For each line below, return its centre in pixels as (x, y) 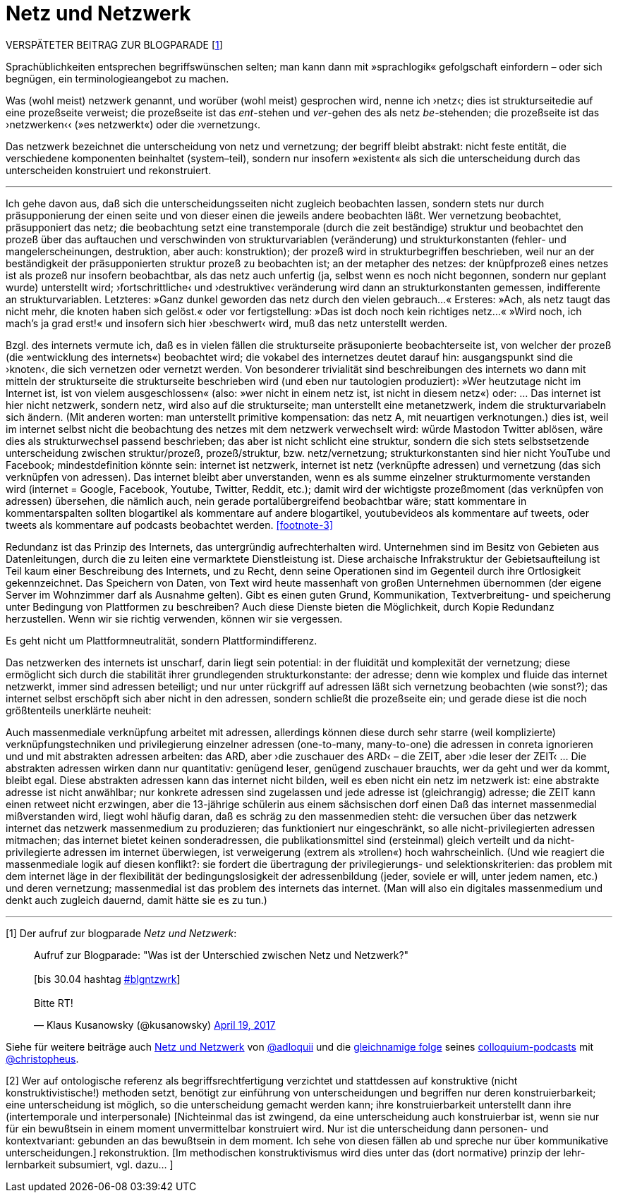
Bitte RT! (54, 1003)
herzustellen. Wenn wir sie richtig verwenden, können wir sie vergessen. (174, 618)
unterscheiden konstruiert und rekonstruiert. (109, 170)
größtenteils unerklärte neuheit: (79, 710)
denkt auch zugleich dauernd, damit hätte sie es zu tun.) (137, 900)
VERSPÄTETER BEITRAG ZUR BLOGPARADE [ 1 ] (114, 44)
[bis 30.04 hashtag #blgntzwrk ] (107, 979)
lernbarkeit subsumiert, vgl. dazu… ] (90, 1164)
